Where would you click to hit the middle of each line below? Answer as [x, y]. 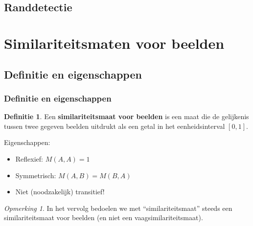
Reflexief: [29, 158]
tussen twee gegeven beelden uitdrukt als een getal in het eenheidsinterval [115, 126]
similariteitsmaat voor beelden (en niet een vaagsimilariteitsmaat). [103, 217]
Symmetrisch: [36, 175]
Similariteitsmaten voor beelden [114, 43]
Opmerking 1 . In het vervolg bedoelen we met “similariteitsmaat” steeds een [118, 208]
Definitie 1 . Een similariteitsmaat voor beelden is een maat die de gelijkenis [126, 116]
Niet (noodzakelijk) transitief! [60, 192]
